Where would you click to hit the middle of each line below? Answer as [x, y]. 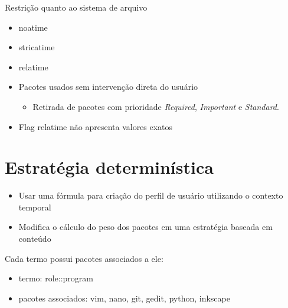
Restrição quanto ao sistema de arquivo [76, 7]
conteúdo [35, 239]
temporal [35, 207]
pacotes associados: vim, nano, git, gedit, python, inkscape [124, 298]
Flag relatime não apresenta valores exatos [96, 126]
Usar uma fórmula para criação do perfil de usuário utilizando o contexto [151, 195]
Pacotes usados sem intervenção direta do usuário [108, 87]
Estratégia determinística [109, 167]
